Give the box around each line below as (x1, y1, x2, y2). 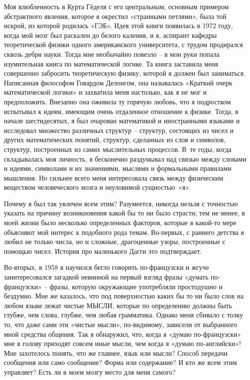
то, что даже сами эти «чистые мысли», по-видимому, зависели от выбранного (4, 319, 237, 329)
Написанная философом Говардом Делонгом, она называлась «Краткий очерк (4, 77, 233, 87)
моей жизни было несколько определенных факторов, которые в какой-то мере (4, 217, 236, 228)
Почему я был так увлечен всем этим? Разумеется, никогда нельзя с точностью (4, 198, 238, 208)
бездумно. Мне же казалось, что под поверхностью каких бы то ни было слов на (4, 291, 244, 301)
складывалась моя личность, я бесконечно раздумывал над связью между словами (4, 153, 247, 164)
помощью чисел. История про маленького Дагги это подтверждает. (4, 246, 202, 256)
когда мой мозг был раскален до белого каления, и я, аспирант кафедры (4, 30, 217, 40)
